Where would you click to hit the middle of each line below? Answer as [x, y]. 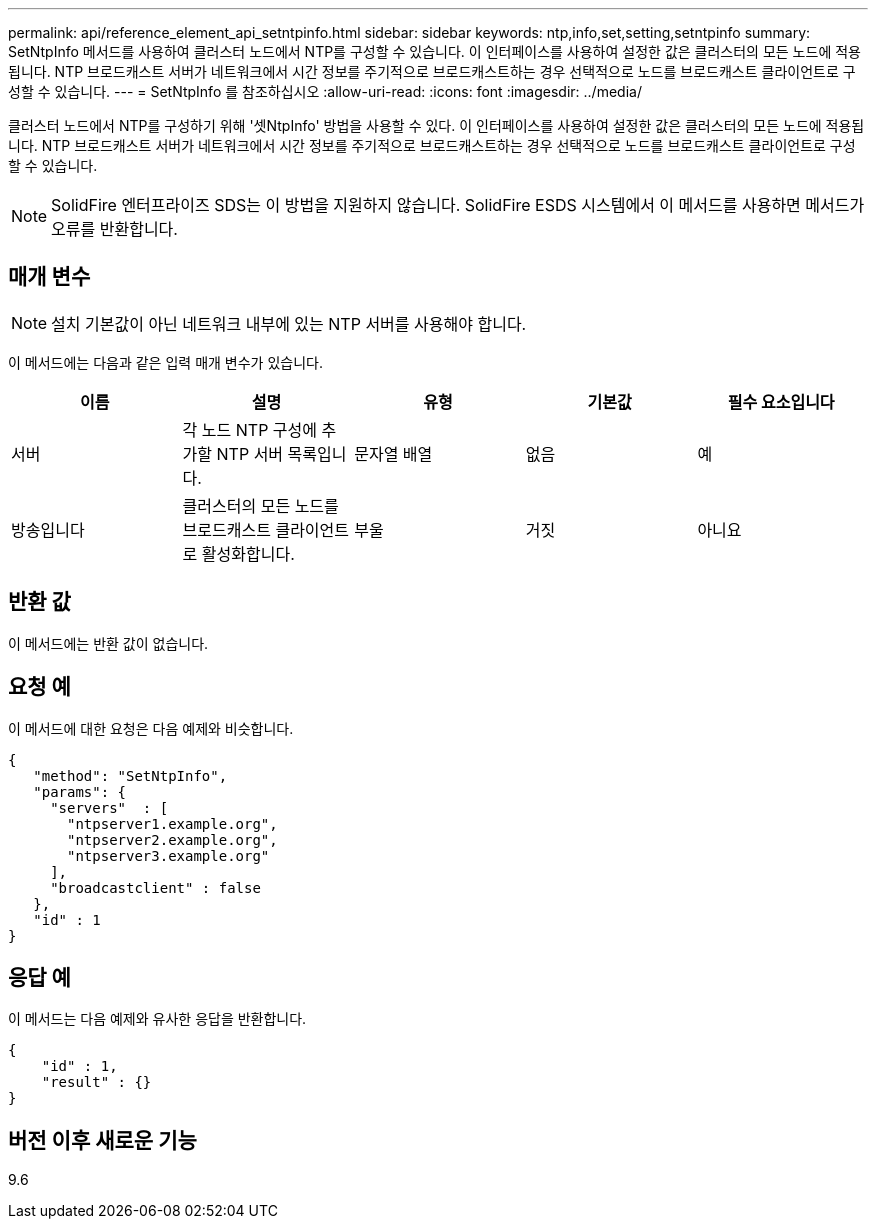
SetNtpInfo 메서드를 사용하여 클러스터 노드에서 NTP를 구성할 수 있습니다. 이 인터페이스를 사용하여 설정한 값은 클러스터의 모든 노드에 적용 [434, 51]
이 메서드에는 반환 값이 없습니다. [108, 643]
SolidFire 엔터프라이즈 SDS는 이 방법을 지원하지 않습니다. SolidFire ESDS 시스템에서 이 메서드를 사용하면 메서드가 [458, 205]
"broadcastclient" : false [155, 887]
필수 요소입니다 [781, 401]
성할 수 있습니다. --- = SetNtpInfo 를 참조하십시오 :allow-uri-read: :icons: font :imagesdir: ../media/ [325, 91]
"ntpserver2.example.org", [172, 839]
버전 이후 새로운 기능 [102, 1140]
